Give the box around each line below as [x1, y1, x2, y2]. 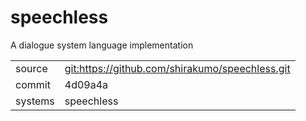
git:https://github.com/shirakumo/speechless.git [64, 61, 291, 75]
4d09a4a [64, 77, 109, 91]
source [15, 61, 48, 75]
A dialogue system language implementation [10, 39, 194, 51]
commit [15, 77, 51, 91]
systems [15, 94, 55, 108]
